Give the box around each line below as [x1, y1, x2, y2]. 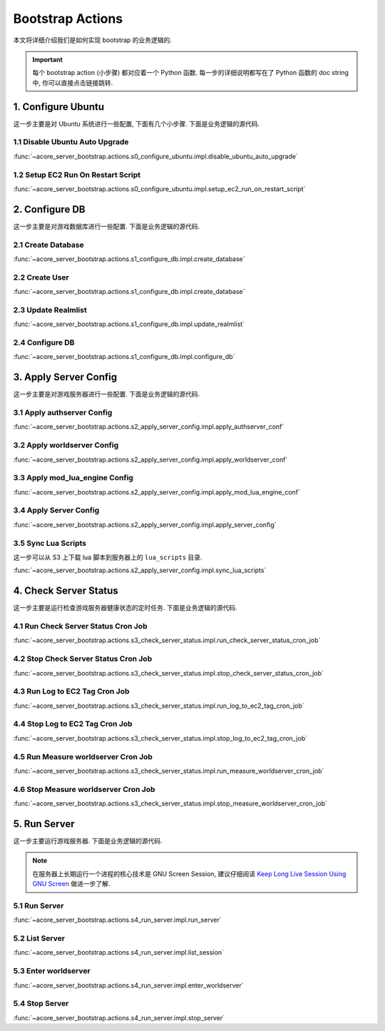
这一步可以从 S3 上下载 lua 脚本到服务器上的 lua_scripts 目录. [13, 553, 202, 562]
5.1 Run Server [13, 900, 64, 910]
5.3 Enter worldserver [13, 966, 91, 976]
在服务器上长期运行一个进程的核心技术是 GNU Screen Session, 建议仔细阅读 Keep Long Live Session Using [32, 869, 346, 878]
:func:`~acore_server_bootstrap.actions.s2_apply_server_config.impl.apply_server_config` [13, 520, 277, 529]
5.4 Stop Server [13, 999, 69, 1009]
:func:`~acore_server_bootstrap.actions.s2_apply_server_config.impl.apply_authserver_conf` [13, 422, 284, 431]
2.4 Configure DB [13, 337, 75, 347]
